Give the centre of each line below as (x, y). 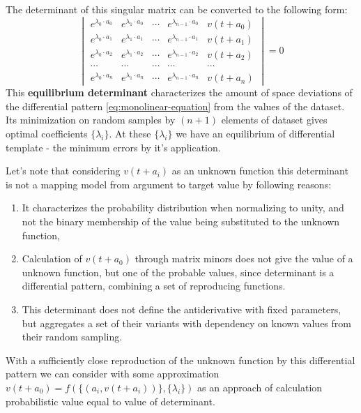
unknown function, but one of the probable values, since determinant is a (178, 272)
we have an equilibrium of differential (255, 134)
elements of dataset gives (274, 120)
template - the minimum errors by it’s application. (113, 147)
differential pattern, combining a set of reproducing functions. (154, 286)
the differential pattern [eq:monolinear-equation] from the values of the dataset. (175, 106)
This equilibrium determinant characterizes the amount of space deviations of (179, 92)
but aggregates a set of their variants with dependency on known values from (186, 323)
